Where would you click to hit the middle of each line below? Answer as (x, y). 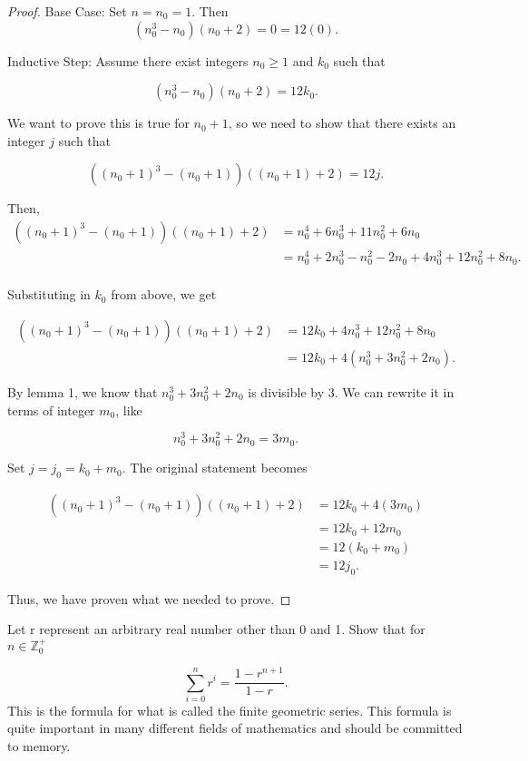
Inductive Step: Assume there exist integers (128, 60)
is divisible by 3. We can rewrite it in (351, 391)
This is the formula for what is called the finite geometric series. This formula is (230, 710)
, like (129, 410)
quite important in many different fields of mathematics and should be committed (235, 728)
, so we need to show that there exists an (342, 123)
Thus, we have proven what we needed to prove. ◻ (149, 598)
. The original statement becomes (215, 468)
